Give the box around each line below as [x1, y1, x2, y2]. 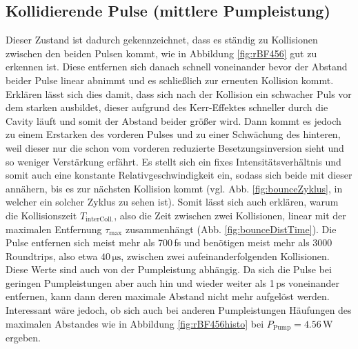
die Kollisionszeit [6, 208, 77, 222]
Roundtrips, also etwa [6, 248, 98, 263]
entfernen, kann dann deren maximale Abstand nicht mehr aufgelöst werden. [6, 289, 330, 303]
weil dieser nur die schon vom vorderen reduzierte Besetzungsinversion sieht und [6, 140, 344, 154]
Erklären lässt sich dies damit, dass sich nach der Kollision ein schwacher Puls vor [6, 86, 352, 101]
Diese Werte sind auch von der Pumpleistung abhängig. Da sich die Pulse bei [6, 262, 332, 277]
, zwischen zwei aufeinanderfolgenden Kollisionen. [121, 248, 330, 263]
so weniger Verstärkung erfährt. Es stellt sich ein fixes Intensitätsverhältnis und [6, 154, 341, 168]
